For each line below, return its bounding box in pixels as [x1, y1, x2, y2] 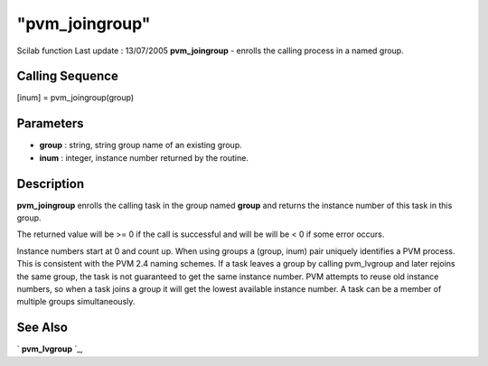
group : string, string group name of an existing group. [39, 140, 243, 151]
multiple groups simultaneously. [16, 296, 136, 307]
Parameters [16, 116, 84, 131]
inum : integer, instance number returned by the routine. [39, 152, 249, 163]
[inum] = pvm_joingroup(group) [16, 92, 135, 103]
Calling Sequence [16, 69, 119, 84]
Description [16, 176, 85, 192]
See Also [16, 320, 68, 335]
